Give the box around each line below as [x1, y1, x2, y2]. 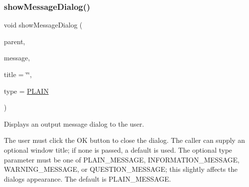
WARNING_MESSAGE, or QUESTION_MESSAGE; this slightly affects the [4, 164, 238, 174]
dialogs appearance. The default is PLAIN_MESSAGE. [4, 173, 171, 184]
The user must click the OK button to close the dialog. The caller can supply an [4, 135, 245, 145]
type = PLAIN [4, 85, 49, 96]
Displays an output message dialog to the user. [4, 118, 144, 129]
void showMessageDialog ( [4, 20, 83, 30]
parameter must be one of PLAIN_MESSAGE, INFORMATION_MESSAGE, [4, 154, 240, 164]
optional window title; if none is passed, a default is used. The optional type [4, 144, 232, 155]
